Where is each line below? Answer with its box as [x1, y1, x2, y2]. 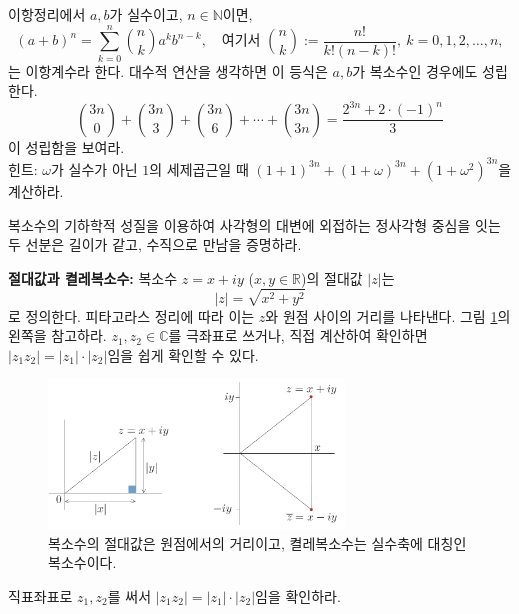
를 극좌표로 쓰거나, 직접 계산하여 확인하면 [168, 325, 428, 346]
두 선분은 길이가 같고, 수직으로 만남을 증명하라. [8, 234, 302, 255]
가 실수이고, [109, 4, 183, 24]
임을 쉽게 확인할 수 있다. [107, 344, 259, 365]
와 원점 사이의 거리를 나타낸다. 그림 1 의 [265, 305, 511, 326]
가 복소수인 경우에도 [352, 60, 478, 81]
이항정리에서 [8, 4, 86, 24]
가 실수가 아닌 [51, 158, 138, 179]
